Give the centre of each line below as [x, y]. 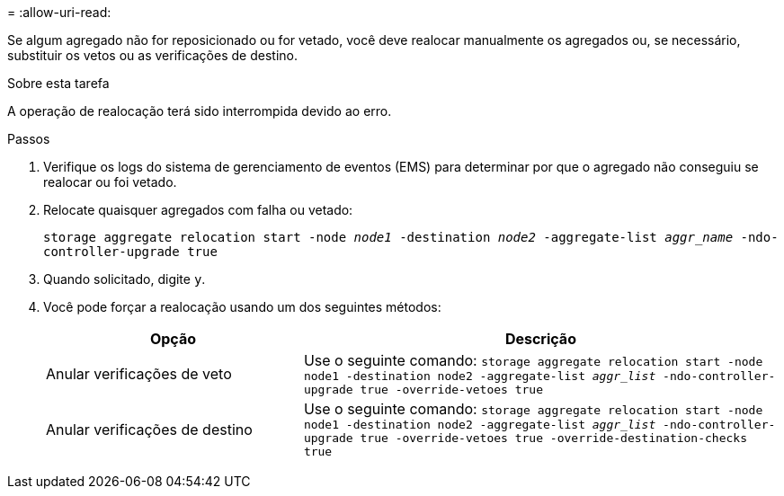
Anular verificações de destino [149, 429]
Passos [29, 139]
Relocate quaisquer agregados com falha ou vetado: [198, 210]
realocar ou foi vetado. [110, 182]
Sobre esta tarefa [58, 83]
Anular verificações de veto [139, 374]
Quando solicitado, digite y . [125, 279]
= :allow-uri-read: [59, 12]
